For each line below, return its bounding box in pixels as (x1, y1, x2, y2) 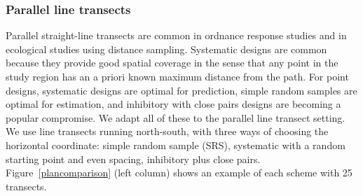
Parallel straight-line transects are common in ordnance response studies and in (6, 28, 347, 43)
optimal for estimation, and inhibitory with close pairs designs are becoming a (6, 97, 341, 111)
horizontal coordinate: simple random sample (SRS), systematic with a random (6, 137, 345, 152)
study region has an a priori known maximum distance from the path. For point (6, 69, 349, 83)
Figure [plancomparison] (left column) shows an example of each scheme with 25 (6, 165, 352, 180)
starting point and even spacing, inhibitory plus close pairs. (6, 151, 261, 166)
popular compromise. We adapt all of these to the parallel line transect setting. (6, 110, 345, 125)
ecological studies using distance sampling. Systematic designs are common (6, 41, 327, 56)
